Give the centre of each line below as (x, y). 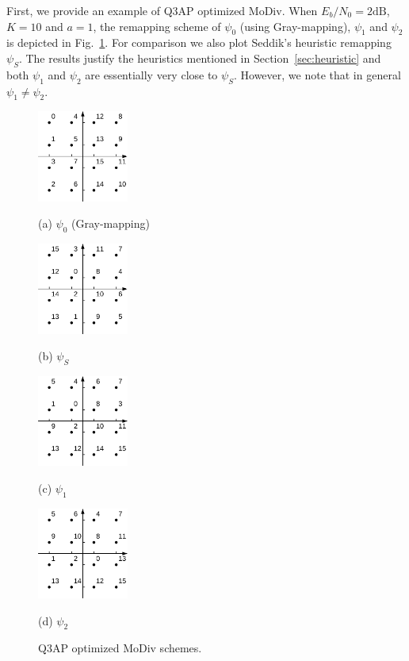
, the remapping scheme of (157, 26)
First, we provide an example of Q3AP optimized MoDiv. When (162, 10)
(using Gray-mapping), (295, 26)
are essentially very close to (151, 74)
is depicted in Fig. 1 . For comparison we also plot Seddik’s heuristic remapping (199, 42)
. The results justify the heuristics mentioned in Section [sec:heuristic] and (200, 58)
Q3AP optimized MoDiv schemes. (120, 648)
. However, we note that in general (317, 74)
